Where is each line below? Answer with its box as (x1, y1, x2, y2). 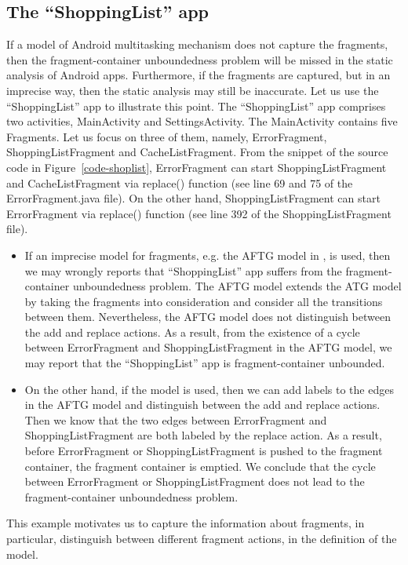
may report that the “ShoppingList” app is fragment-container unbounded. (24, 355, 385, 371)
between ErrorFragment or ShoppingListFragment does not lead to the (24, 473, 365, 490)
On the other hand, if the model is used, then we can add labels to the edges (24, 381, 394, 397)
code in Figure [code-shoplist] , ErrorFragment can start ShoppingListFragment (6, 159, 387, 175)
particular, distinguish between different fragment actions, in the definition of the (6, 530, 397, 547)
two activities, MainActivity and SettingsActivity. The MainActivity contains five (6, 113, 398, 129)
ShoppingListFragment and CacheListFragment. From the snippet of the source (6, 144, 388, 160)
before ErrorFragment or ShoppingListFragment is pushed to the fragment (24, 443, 383, 459)
